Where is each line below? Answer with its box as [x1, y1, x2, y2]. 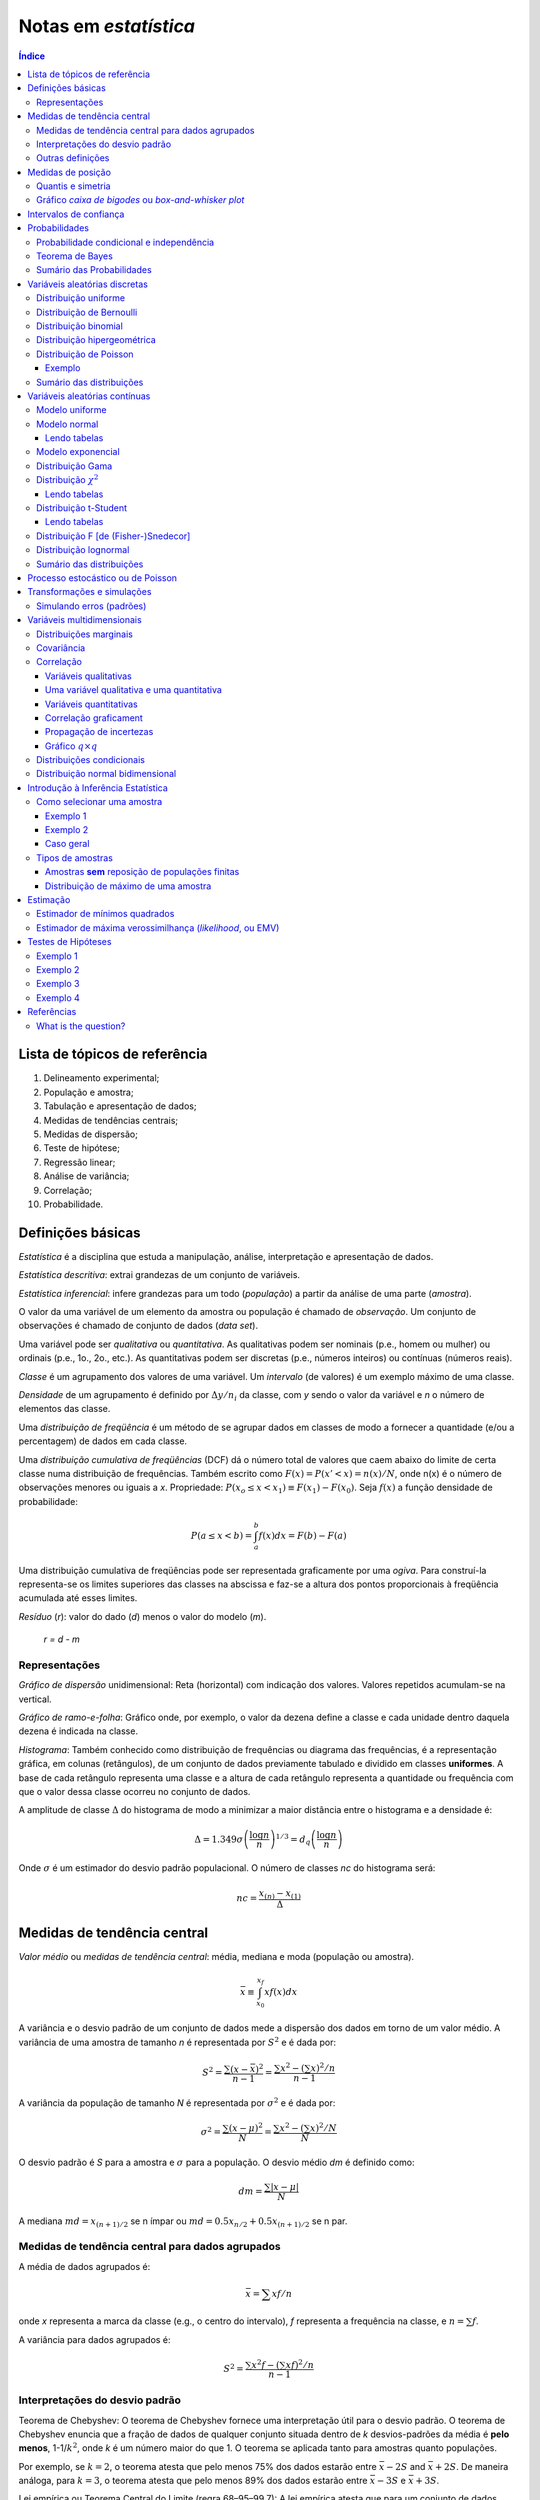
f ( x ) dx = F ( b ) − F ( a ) [258, 1530, 347, 1541]
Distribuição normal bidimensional [36, 768, 177, 780]
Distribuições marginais [36, 628, 134, 640]
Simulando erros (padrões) [36, 600, 147, 612]
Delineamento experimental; [43, 1072, 160, 1084]
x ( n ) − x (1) [258, 1887, 302, 1901]
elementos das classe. [18, 1403, 111, 1415]
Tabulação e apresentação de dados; [43, 1100, 197, 1112]
